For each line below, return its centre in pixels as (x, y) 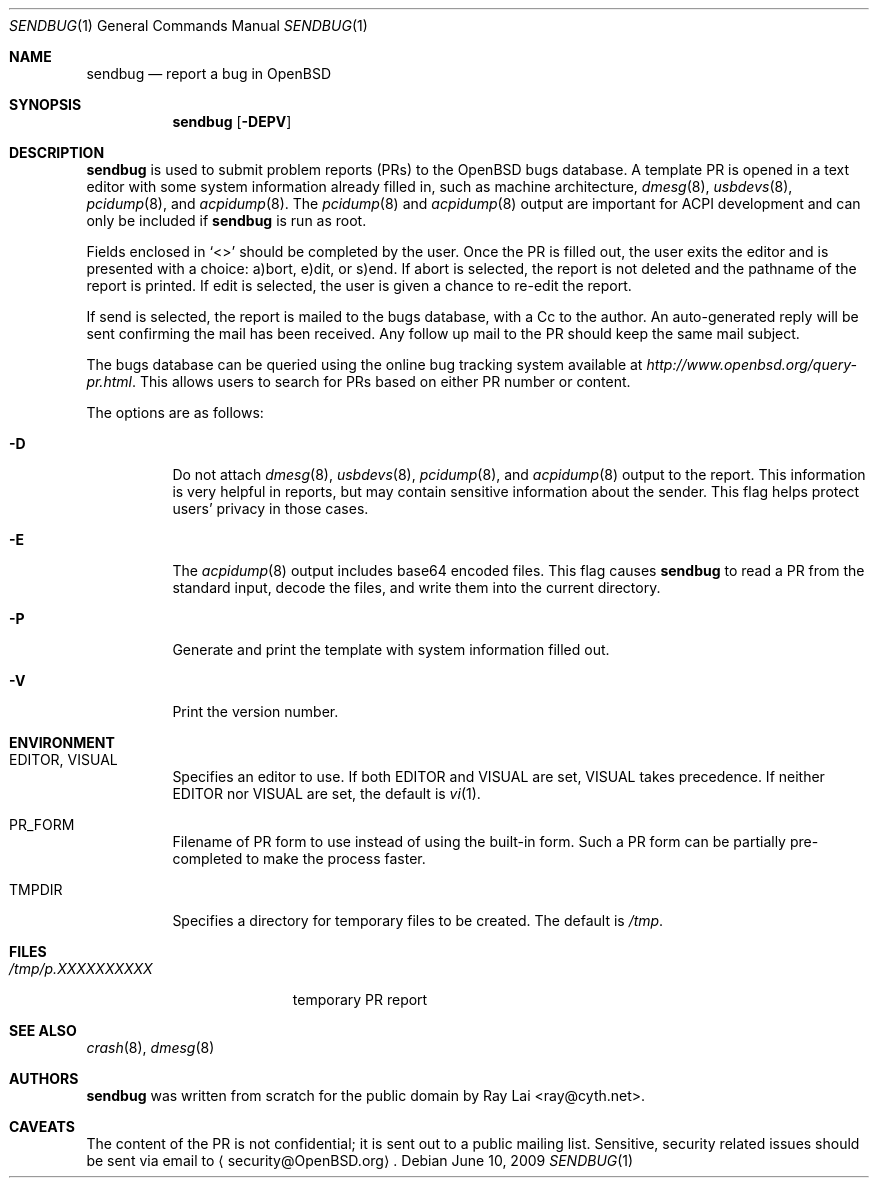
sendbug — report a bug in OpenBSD (209, 73)
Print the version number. (255, 711)
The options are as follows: (175, 412)
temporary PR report (360, 999)
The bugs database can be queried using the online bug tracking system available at (364, 364)
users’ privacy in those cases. (270, 508)
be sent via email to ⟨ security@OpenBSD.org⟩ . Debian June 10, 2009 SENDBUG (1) (360, 1160)
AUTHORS (44, 1078)
